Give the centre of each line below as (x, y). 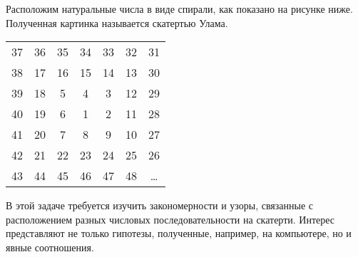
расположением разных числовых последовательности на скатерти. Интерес (170, 219)
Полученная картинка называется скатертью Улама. (117, 22)
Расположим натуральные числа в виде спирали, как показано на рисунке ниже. (179, 9)
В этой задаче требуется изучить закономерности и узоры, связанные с (160, 205)
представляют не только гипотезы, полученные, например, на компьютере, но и (179, 233)
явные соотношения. (50, 247)
